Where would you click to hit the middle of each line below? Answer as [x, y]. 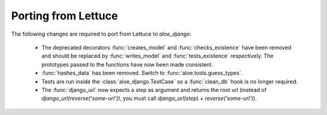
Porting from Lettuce [64, 16]
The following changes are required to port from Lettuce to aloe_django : [101, 34]
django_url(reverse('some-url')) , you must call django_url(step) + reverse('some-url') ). [149, 98]
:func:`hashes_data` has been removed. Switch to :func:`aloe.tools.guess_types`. [142, 73]
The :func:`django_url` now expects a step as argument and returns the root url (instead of [154, 90]
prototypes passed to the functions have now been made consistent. [127, 64]
